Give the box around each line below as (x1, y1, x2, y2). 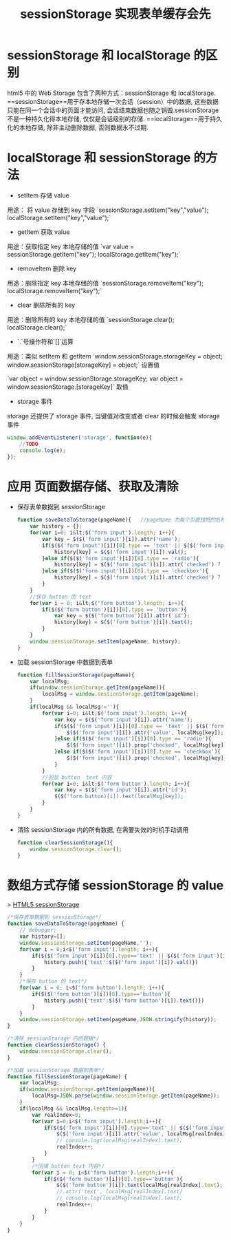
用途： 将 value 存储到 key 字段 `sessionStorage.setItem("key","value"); (7, 206, 209, 214)
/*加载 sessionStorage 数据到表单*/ (7, 1067, 105, 1073)
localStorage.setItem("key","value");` (7, 213, 111, 222)
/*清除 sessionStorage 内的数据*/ (7, 1035, 100, 1043)
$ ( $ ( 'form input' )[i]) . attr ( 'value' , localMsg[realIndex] (56, 1131, 226, 1137)
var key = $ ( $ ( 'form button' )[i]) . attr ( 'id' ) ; (54, 612, 190, 619)
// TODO (19, 440, 38, 447)
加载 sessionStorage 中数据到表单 (16, 658, 113, 666)
